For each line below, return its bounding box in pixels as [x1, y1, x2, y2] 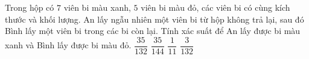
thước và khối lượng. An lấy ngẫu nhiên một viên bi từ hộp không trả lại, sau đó [5, 13, 304, 25]
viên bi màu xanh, [63, 1, 131, 13]
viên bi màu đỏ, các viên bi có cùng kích [141, 1, 290, 13]
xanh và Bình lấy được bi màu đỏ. [5, 39, 132, 51]
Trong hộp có [5, 1, 54, 13]
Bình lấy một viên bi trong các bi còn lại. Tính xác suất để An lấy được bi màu [5, 24, 301, 37]
